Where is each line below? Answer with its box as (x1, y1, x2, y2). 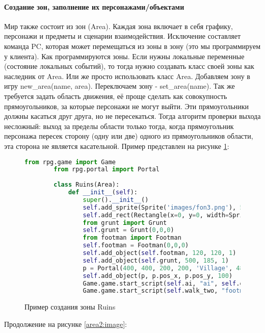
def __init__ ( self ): (68, 189, 138, 196)
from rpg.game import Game (24, 158, 116, 166)
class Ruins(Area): (54, 181, 120, 189)
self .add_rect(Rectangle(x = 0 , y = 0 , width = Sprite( (83, 211, 255, 219)
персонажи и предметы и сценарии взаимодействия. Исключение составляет (4, 31, 241, 41)
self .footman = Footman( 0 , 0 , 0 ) (83, 242, 189, 249)
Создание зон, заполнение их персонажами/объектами (4, 1, 184, 12)
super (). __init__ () (83, 196, 149, 203)
